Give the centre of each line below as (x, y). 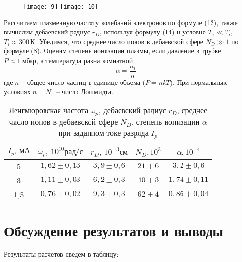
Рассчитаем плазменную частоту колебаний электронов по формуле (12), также (121, 22)
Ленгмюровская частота (49, 110)
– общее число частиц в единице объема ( (83, 82)
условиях (17, 91)
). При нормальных (198, 82)
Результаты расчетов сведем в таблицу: (61, 254)
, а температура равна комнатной (84, 60)
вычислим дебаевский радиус (47, 32)
